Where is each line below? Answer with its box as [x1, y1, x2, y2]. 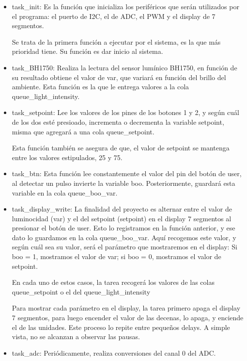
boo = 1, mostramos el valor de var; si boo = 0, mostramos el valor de [12, 251, 221, 262]
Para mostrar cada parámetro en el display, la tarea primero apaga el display [12, 303, 241, 313]
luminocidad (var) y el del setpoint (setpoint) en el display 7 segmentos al [12, 213, 232, 223]
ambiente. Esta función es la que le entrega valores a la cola [12, 82, 189, 92]
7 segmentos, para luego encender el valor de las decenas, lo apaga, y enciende [12, 312, 244, 323]
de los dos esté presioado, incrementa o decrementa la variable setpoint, [12, 116, 224, 127]
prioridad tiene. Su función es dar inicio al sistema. [12, 46, 163, 56]
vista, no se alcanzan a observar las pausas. [12, 331, 140, 342]
